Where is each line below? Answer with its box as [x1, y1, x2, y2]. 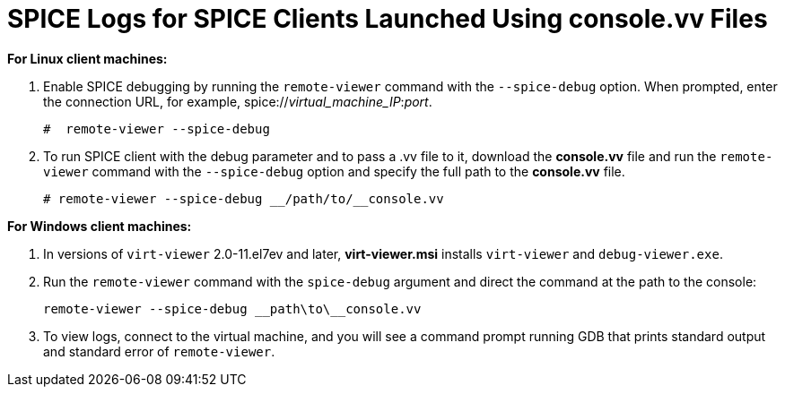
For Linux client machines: [7, 50, 168, 66]
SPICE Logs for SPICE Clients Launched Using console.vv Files [7, 4, 768, 34]
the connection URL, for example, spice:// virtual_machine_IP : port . [43, 93, 432, 109]
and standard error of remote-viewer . [43, 343, 275, 359]
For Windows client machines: [7, 218, 192, 234]
